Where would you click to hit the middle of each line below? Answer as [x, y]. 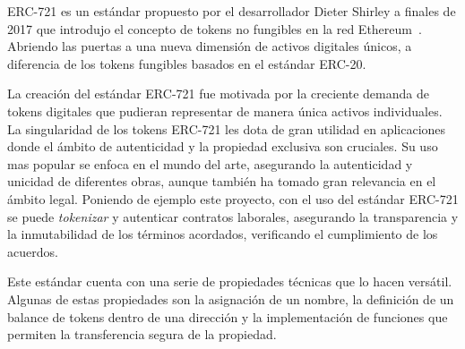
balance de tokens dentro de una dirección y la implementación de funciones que [228, 316]
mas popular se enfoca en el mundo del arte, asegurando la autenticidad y [210, 163]
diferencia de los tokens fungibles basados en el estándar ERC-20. [187, 63]
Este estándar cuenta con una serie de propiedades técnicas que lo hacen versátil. [230, 281]
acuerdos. [33, 251]
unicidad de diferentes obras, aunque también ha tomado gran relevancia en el [222, 181]
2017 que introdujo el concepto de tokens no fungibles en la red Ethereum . [215, 28]
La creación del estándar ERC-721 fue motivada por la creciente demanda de [218, 94]
